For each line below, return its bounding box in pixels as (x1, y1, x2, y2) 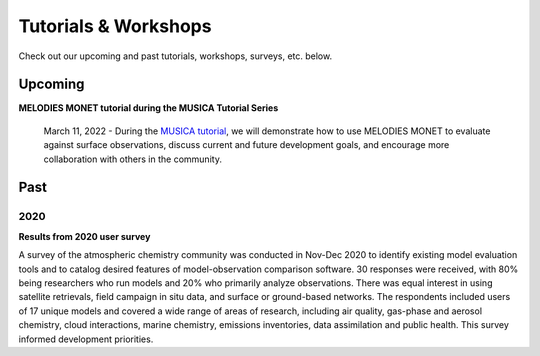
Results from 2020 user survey (18, 230, 151, 242)
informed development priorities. (18, 333, 154, 345)
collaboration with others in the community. (43, 153, 222, 165)
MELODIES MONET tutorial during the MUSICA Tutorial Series (18, 102, 279, 114)
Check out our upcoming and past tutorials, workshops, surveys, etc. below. (18, 50, 333, 62)
